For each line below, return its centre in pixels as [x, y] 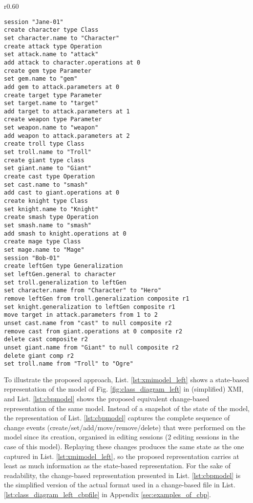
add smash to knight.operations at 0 [65, 233]
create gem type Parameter [48, 71]
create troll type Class [44, 144]
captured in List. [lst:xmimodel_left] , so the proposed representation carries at [122, 456]
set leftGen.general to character [60, 274]
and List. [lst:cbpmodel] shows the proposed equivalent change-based [107, 398]
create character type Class [51, 30]
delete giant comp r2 [39, 356]
